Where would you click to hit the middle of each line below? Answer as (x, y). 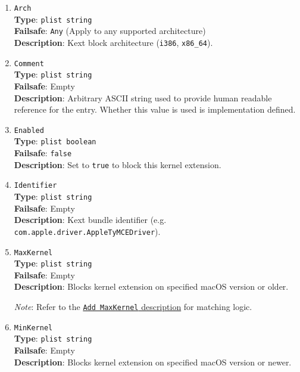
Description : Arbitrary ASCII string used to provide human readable (143, 97)
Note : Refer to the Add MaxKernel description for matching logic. (133, 306)
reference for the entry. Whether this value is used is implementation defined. (155, 109)
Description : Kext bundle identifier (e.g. (90, 220)
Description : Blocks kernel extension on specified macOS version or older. (151, 286)
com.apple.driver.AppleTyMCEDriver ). (87, 231)
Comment (29, 63)
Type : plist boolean (55, 141)
